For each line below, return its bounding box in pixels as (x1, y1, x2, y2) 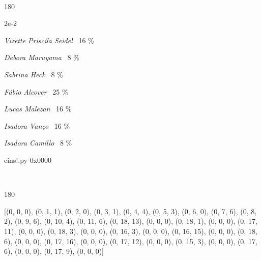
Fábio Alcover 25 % (4, 86, 68, 97)
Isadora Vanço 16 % (4, 120, 70, 131)
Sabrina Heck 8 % (4, 69, 63, 79)
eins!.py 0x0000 (4, 154, 52, 165)
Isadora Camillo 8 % (4, 137, 72, 148)
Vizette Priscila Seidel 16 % (4, 35, 94, 45)
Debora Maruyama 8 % (4, 52, 79, 63)
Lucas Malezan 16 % (4, 103, 72, 114)
